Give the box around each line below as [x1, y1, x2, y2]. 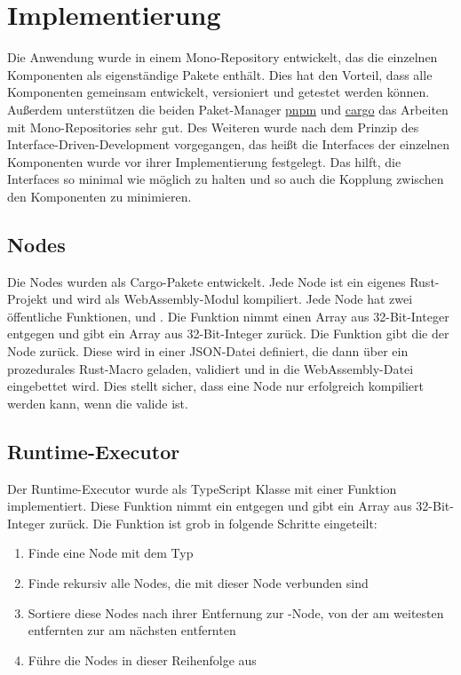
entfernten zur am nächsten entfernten [28, 621, 236, 639]
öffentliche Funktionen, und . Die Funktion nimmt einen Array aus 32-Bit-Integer [7, 306, 449, 325]
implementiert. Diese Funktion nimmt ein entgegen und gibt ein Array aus [7, 496, 412, 515]
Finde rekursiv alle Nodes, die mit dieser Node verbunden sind [28, 574, 369, 592]
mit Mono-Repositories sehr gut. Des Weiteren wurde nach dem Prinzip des [7, 117, 419, 136]
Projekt [7, 290, 48, 308]
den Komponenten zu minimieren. [7, 187, 192, 205]
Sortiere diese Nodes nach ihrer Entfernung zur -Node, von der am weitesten [28, 603, 444, 622]
